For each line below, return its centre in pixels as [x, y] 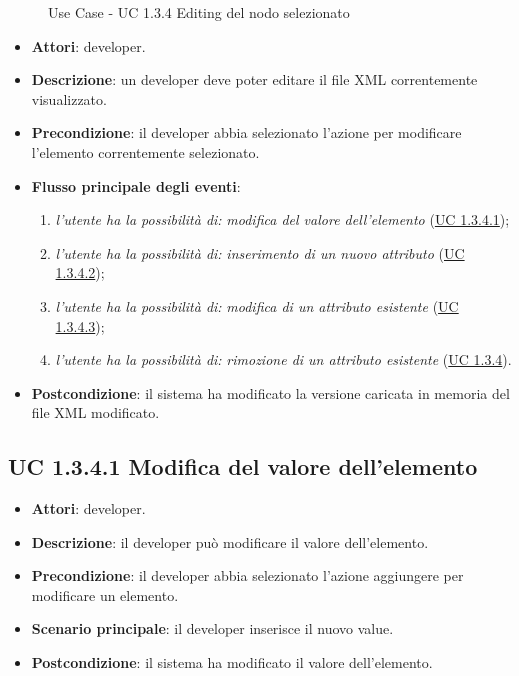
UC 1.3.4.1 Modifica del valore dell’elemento [243, 466]
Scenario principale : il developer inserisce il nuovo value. [212, 628]
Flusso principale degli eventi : [136, 185]
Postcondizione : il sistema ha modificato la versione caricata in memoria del [270, 392]
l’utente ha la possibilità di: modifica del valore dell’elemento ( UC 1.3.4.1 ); [282, 219]
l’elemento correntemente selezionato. [145, 151]
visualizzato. [69, 98]
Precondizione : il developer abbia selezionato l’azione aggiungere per [247, 575]
